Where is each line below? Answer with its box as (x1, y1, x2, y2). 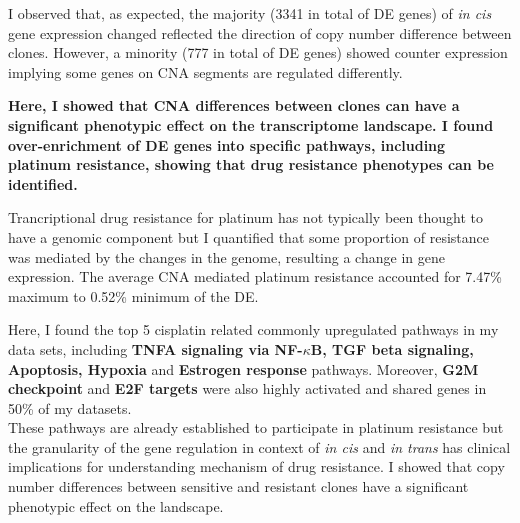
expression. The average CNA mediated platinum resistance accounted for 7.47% (8, 266, 502, 287)
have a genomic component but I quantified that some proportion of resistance (8, 226, 490, 247)
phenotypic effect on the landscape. (8, 495, 224, 516)
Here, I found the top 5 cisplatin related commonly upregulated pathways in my (8, 319, 499, 340)
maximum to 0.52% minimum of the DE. (8, 285, 259, 306)
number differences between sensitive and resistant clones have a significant (8, 476, 469, 497)
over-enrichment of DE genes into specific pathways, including (8, 134, 446, 155)
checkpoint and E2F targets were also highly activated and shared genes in (8, 378, 487, 399)
